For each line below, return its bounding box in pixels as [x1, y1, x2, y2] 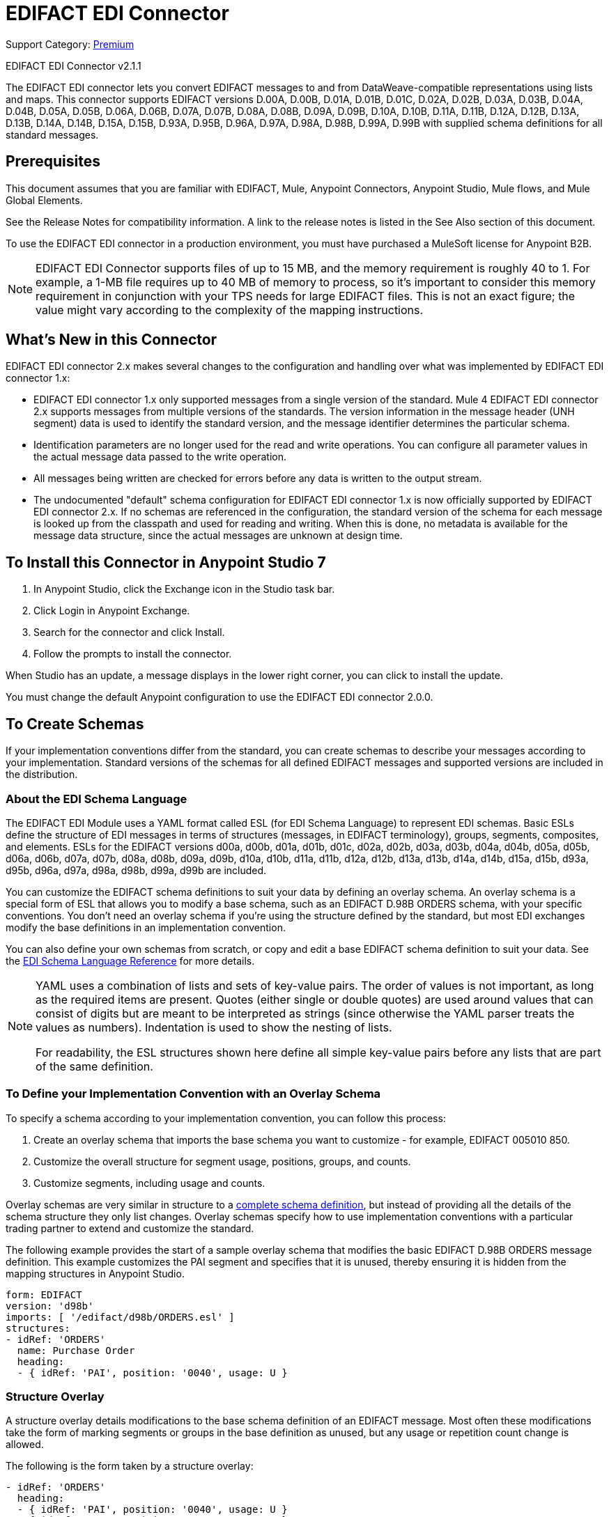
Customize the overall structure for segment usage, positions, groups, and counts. [33, 1155, 411, 1167]
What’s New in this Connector [6, 331, 217, 349]
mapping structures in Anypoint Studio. [6, 1267, 185, 1279]
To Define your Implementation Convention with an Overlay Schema [6, 1087, 381, 1101]
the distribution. [6, 768, 78, 781]
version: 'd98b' [6, 1300, 94, 1312]
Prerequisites [6, 153, 100, 171]
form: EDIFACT [6, 1289, 82, 1300]
